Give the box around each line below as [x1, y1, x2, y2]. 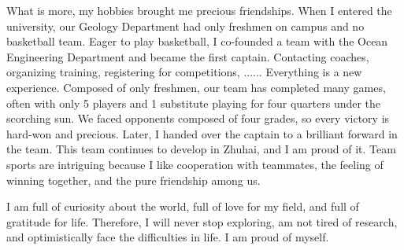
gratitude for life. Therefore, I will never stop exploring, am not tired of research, [6, 213, 398, 230]
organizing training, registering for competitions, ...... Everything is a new [6, 64, 362, 80]
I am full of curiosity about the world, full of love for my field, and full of [6, 198, 359, 215]
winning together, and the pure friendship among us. [6, 171, 261, 188]
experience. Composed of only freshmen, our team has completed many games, [6, 79, 386, 95]
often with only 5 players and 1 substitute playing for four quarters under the [6, 94, 381, 111]
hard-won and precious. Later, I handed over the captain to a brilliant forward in [6, 125, 398, 142]
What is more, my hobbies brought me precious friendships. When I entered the [6, 2, 392, 18]
